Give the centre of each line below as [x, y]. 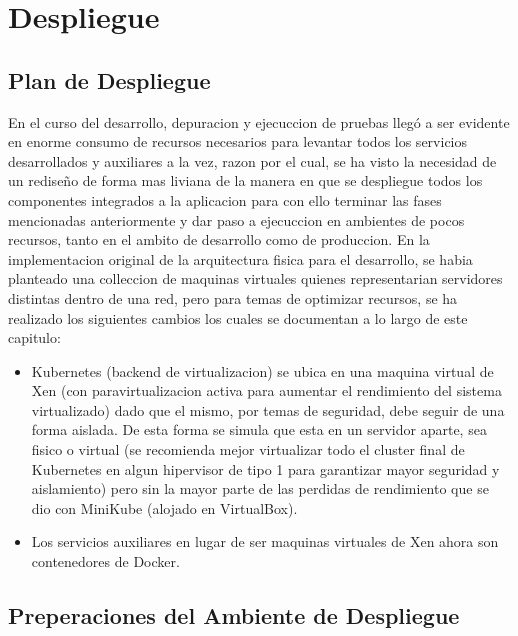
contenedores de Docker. [105, 561]
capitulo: [34, 337]
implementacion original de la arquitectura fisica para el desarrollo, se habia [240, 258]
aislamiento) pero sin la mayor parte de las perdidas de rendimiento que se [260, 488]
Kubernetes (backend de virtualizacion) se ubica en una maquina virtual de [262, 370]
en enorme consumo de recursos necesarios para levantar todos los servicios [238, 141]
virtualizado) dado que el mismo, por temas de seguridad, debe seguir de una [268, 409]
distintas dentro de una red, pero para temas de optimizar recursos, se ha [233, 297]
